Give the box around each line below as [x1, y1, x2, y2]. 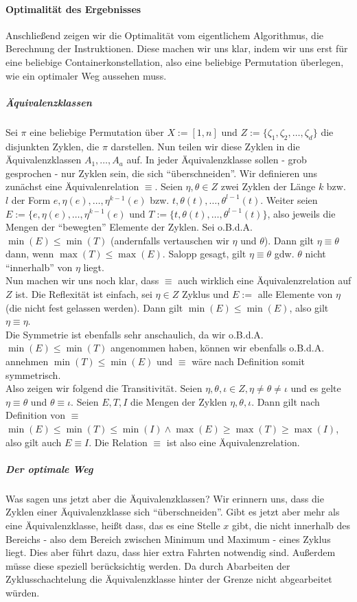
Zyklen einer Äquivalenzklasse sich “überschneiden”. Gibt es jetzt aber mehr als [5, 505, 340, 519]
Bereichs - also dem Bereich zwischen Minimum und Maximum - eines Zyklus [5, 531, 331, 546]
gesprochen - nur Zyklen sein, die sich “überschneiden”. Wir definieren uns [5, 165, 318, 180]
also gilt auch [5, 435, 62, 449]
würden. [5, 585, 40, 599]
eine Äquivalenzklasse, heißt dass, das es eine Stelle [5, 518, 220, 532]
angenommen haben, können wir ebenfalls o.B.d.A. [110, 340, 325, 355]
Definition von [5, 408, 65, 422]
